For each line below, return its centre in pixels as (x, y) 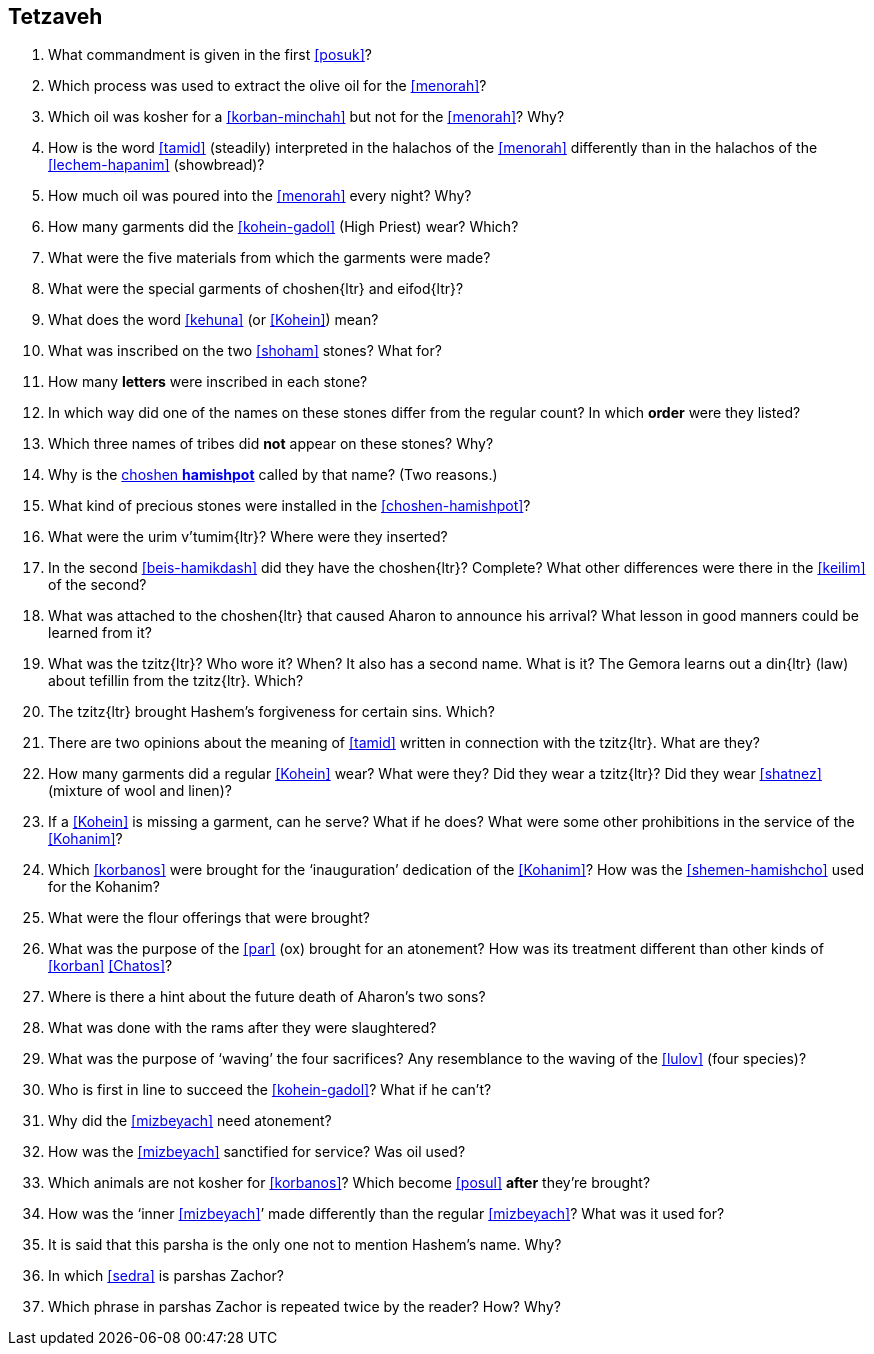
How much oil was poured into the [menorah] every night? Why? (260, 196)
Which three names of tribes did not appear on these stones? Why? (271, 444)
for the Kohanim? (104, 887)
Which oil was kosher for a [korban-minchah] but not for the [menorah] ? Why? (306, 117)
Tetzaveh (55, 16)
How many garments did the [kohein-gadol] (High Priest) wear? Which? (283, 227)
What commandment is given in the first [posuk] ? (210, 55)
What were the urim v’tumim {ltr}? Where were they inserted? (248, 537)
